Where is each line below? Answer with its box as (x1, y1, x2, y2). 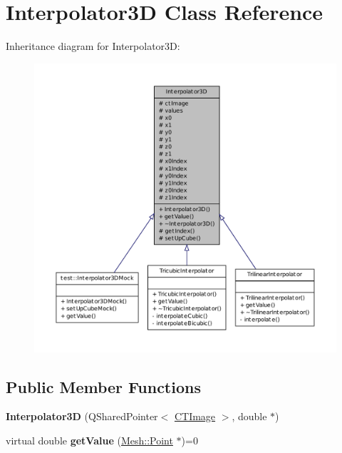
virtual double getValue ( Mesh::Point (6, 433, 173, 448)
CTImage (174, 409, 216, 424)
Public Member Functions (6, 375, 201, 397)
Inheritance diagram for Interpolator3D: (6, 39, 180, 54)
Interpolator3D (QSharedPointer (6, 409, 158, 424)
